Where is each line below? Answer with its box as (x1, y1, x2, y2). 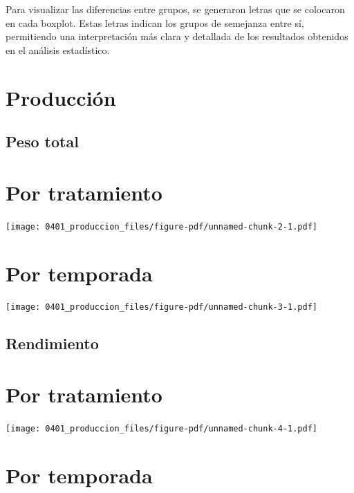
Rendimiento (6, 333, 99, 354)
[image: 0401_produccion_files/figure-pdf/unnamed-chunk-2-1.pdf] (6, 221, 318, 232)
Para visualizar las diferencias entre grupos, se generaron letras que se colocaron (6, 2, 345, 16)
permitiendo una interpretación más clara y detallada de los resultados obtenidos (6, 29, 348, 44)
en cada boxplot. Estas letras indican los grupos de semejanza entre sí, (6, 15, 304, 30)
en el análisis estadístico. (6, 42, 110, 57)
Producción (6, 83, 116, 111)
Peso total (6, 131, 79, 152)
